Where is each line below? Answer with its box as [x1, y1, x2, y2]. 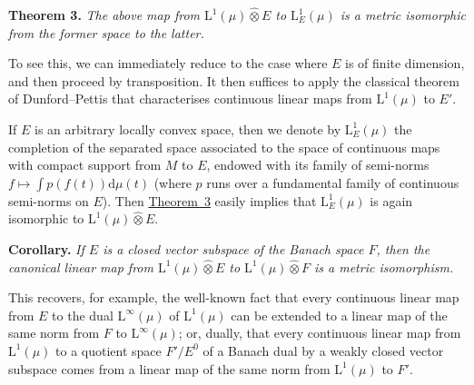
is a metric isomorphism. [314, 257, 454, 276]
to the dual [52, 305, 114, 324]
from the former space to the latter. [8, 23, 204, 42]
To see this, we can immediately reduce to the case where [8, 54, 328, 73]
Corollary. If [8, 239, 84, 258]
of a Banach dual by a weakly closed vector [202, 341, 444, 360]
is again [370, 191, 413, 210]
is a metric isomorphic [340, 5, 466, 24]
